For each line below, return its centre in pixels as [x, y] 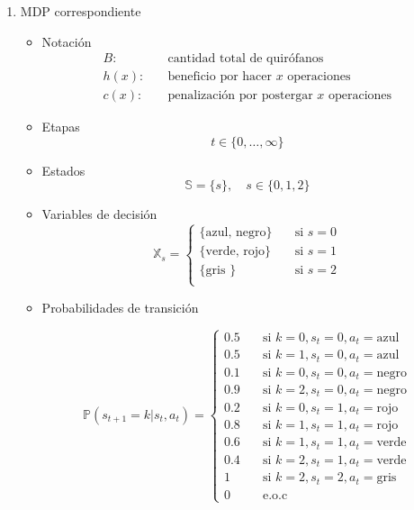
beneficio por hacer [220, 77]
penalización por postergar [240, 96]
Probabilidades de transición [120, 307]
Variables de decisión [99, 214]
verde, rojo [235, 252]
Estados [63, 170]
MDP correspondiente [81, 11]
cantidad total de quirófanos [246, 59]
